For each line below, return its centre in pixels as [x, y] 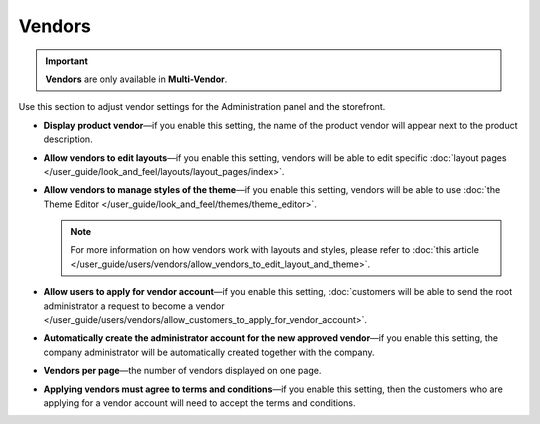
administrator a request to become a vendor [134, 306]
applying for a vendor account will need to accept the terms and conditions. [199, 402]
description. [68, 139]
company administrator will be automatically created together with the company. [209, 352]
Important [67, 61]
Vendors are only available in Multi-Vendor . [136, 79]
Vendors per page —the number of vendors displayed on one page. [182, 371]
